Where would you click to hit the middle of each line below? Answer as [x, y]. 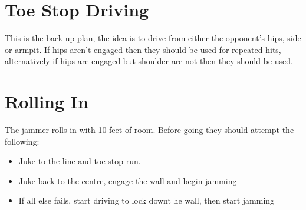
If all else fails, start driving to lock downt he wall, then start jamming [147, 200]
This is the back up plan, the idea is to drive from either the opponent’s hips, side [153, 38]
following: [22, 141]
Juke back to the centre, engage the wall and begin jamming [128, 180]
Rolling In [47, 101]
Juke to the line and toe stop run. [80, 161]
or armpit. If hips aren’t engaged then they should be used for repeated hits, [143, 49]
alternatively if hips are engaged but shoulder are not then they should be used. [149, 61]
